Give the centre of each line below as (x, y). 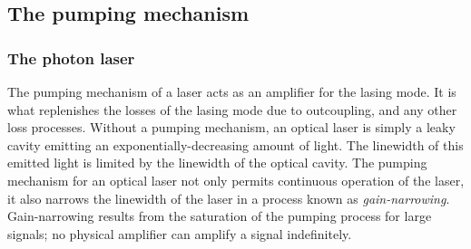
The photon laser (71, 57)
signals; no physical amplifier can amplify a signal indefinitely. (180, 233)
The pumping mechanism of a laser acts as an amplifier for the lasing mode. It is (232, 91)
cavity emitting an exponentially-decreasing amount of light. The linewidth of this (235, 144)
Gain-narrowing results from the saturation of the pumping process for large (220, 216)
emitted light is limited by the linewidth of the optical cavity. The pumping (217, 163)
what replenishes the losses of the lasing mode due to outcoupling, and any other (232, 109)
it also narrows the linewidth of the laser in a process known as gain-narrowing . (229, 198)
